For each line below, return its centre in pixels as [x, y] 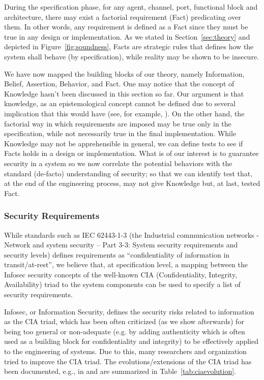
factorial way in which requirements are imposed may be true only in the [118, 123]
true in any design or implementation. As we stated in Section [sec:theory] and [127, 36]
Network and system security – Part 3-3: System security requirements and [121, 245]
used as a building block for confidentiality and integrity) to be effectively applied [131, 341]
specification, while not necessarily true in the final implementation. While [120, 133]
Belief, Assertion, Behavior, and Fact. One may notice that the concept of [119, 84]
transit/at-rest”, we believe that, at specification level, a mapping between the [126, 264]
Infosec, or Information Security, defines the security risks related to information [129, 311]
